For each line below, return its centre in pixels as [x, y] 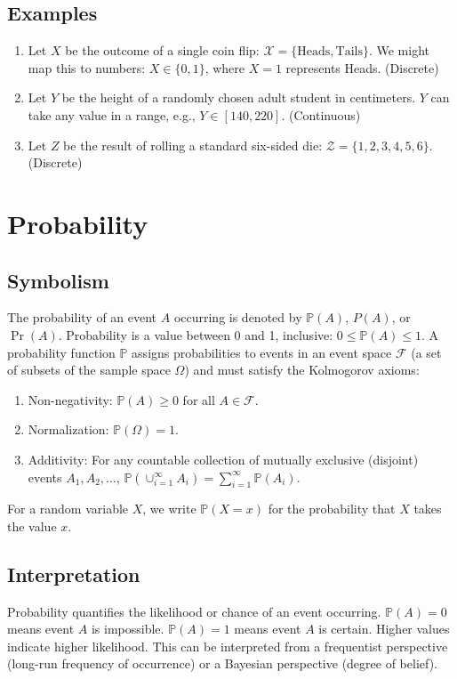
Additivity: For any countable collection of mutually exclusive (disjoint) [223, 459]
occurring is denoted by [238, 317]
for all [199, 399]
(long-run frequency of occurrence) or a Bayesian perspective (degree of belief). [223, 663]
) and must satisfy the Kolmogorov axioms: [302, 370]
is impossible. [128, 629]
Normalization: [68, 429]
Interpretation [74, 574]
